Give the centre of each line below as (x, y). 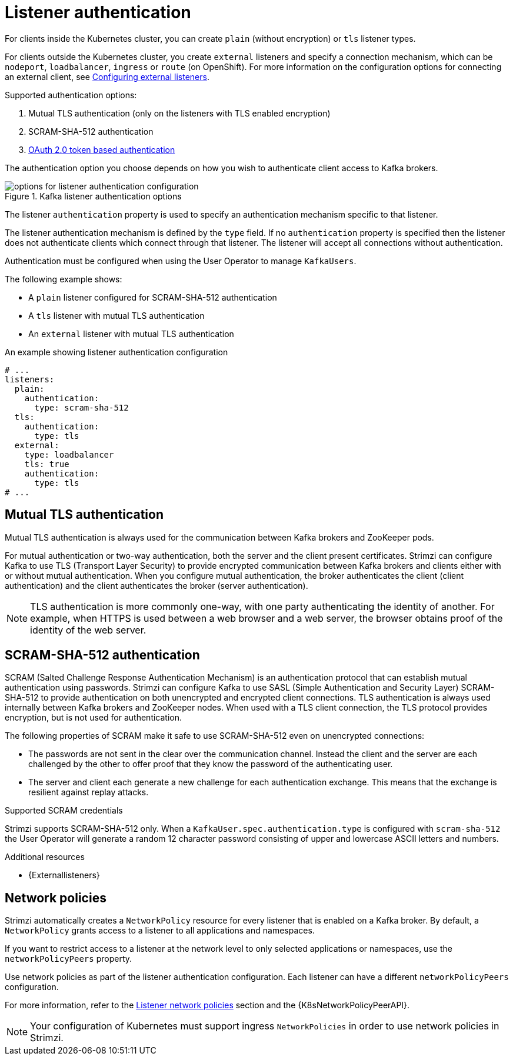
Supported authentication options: (71, 95)
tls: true (47, 464)
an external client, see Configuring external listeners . (107, 76)
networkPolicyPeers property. (69, 959)
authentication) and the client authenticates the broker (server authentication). (156, 585)
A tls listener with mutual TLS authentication (116, 315)
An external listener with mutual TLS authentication (131, 334)
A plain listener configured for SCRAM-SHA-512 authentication (153, 297)
